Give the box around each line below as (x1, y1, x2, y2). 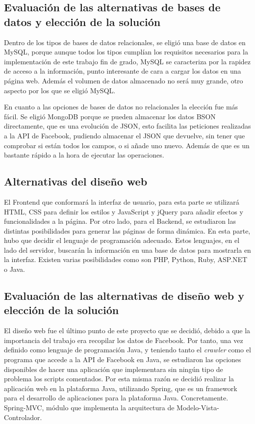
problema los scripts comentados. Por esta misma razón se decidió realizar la (4, 373, 234, 384)
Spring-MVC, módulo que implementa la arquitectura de (4, 402, 175, 413)
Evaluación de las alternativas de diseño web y (4, 288, 245, 303)
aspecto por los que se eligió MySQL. (4, 85, 116, 95)
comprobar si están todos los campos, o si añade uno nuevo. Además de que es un (4, 140, 250, 150)
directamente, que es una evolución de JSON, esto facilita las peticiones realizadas (4, 121, 251, 131)
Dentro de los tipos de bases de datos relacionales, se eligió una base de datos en (4, 37, 246, 47)
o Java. (4, 264, 25, 274)
